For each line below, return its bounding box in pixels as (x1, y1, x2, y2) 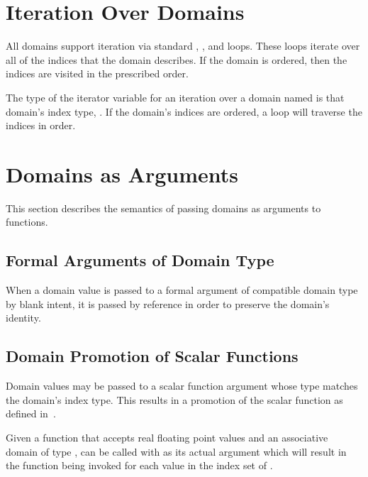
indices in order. (6, 118, 76, 133)
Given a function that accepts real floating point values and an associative (6, 429, 328, 444)
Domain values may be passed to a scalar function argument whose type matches (6, 378, 358, 393)
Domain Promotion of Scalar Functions (6, 345, 299, 367)
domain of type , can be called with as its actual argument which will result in (6, 444, 347, 459)
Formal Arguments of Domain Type (6, 249, 274, 271)
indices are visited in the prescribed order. (6, 66, 189, 81)
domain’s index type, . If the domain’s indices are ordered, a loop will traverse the (6, 104, 362, 119)
